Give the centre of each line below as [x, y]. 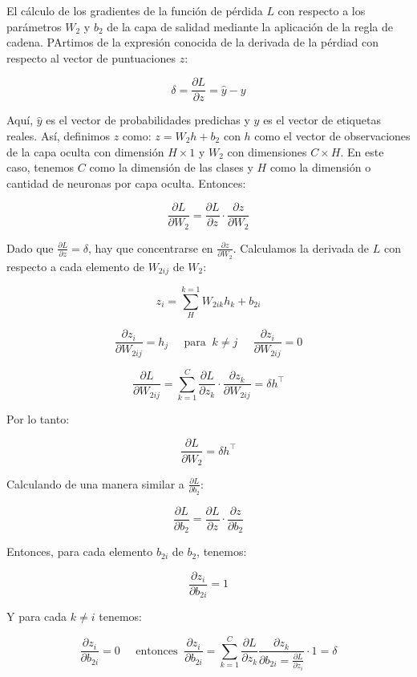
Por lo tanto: [38, 418]
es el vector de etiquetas [322, 120]
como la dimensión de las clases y [171, 167]
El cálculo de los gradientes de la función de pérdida [135, 10]
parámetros [34, 26]
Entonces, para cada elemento [80, 551]
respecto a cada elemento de [75, 266]
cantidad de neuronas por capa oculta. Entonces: [126, 182]
